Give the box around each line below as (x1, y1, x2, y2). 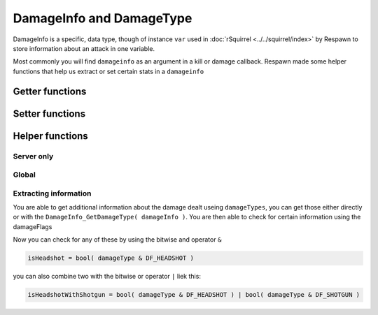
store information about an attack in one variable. (13, 44, 155, 52)
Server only (13, 151, 54, 161)
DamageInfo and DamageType (13, 10, 192, 26)
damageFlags (13, 222, 52, 230)
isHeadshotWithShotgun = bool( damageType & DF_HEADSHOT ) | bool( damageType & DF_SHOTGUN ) (27, 291, 360, 299)
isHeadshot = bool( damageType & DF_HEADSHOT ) (27, 254, 194, 262)
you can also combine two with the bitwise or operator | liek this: (13, 272, 201, 281)
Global (13, 170, 36, 180)
